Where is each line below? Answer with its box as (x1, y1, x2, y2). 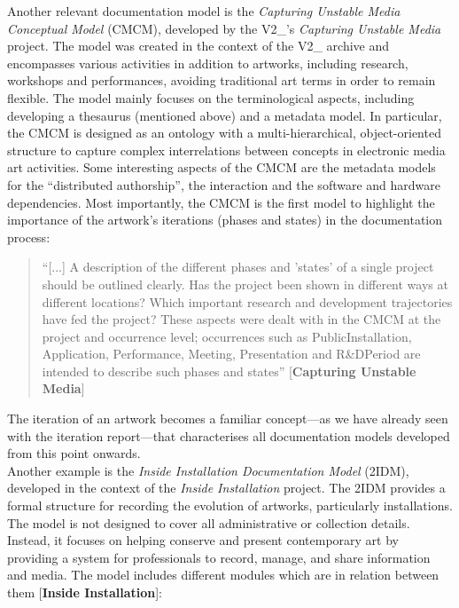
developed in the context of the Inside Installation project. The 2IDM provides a (7, 478, 446, 497)
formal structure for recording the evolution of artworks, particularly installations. (7, 496, 453, 515)
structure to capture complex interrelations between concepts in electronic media (7, 140, 446, 159)
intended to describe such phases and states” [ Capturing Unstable (42, 361, 416, 380)
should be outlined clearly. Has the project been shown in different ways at (42, 274, 448, 293)
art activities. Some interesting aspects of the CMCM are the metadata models (7, 158, 436, 177)
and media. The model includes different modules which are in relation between (7, 565, 440, 584)
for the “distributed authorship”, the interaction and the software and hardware (7, 175, 441, 193)
